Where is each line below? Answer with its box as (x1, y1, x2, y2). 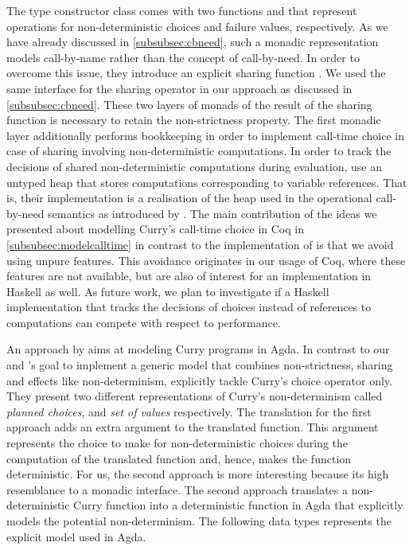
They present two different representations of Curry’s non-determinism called (6, 388, 383, 404)
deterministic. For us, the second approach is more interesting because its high (6, 466, 389, 482)
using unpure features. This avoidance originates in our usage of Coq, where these (6, 252, 406, 268)
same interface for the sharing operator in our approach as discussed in (6, 80, 353, 96)
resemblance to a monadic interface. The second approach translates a (6, 481, 348, 497)
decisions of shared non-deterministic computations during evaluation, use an (6, 158, 382, 174)
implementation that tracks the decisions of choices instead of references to (6, 298, 372, 315)
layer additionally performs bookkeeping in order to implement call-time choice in (6, 127, 405, 143)
